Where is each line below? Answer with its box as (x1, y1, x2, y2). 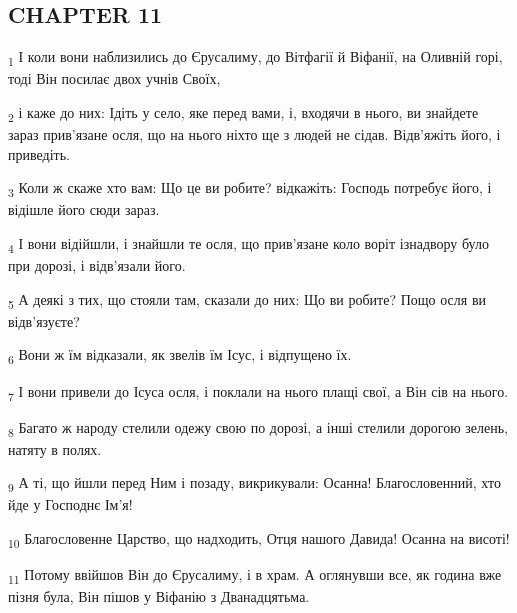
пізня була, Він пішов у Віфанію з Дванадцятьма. (8, 586, 310, 607)
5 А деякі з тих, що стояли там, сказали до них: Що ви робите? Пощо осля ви (8, 288, 487, 312)
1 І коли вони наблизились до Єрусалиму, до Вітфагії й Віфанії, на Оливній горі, (8, 46, 503, 69)
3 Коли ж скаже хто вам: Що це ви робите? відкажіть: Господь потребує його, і (8, 177, 492, 201)
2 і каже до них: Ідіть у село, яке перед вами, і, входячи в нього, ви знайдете (8, 101, 479, 125)
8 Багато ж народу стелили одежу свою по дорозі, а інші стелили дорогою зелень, (8, 416, 509, 440)
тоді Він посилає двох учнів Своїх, (8, 68, 221, 89)
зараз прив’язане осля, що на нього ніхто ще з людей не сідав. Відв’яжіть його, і (8, 124, 501, 145)
